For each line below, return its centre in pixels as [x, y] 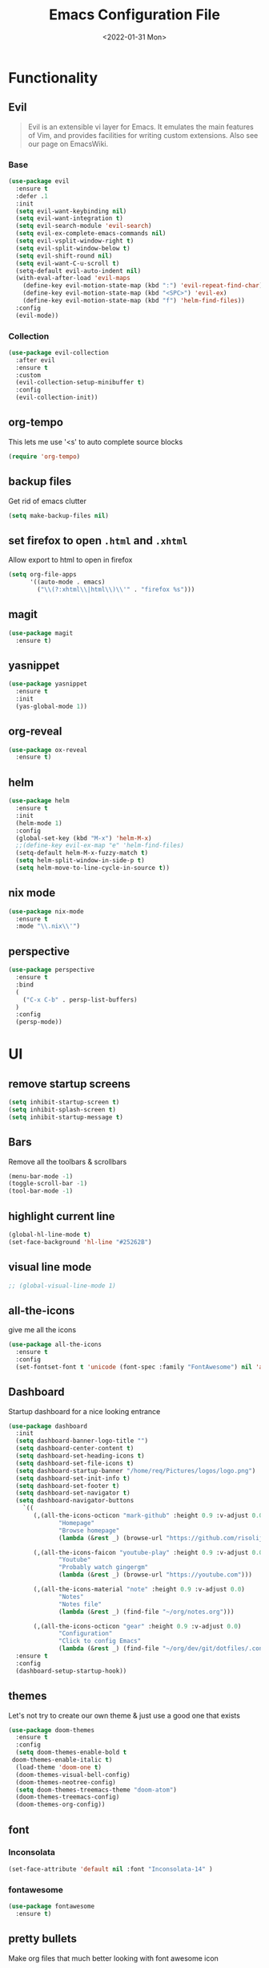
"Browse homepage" [89, 1531]
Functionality [53, 77]
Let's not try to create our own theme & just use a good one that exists [124, 1715]
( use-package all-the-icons [55, 1345]
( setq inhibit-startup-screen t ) [64, 1102]
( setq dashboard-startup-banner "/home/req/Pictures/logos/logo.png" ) [136, 1470]
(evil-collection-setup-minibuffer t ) [80, 383]
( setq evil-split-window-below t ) [73, 248]
